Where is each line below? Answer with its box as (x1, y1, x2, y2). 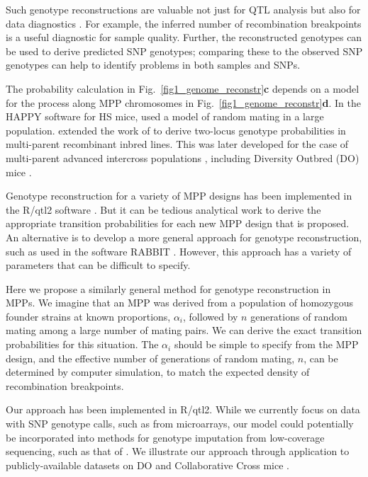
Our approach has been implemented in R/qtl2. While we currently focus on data (6, 402, 360, 417)
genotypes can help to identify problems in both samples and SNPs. (6, 57, 301, 72)
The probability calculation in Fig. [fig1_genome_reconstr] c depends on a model (6, 81, 359, 96)
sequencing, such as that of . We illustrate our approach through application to (6, 444, 350, 459)
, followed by (183, 309, 238, 323)
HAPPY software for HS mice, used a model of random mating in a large (6, 109, 324, 124)
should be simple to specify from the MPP (174, 337, 359, 352)
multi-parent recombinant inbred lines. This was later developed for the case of (6, 137, 349, 151)
